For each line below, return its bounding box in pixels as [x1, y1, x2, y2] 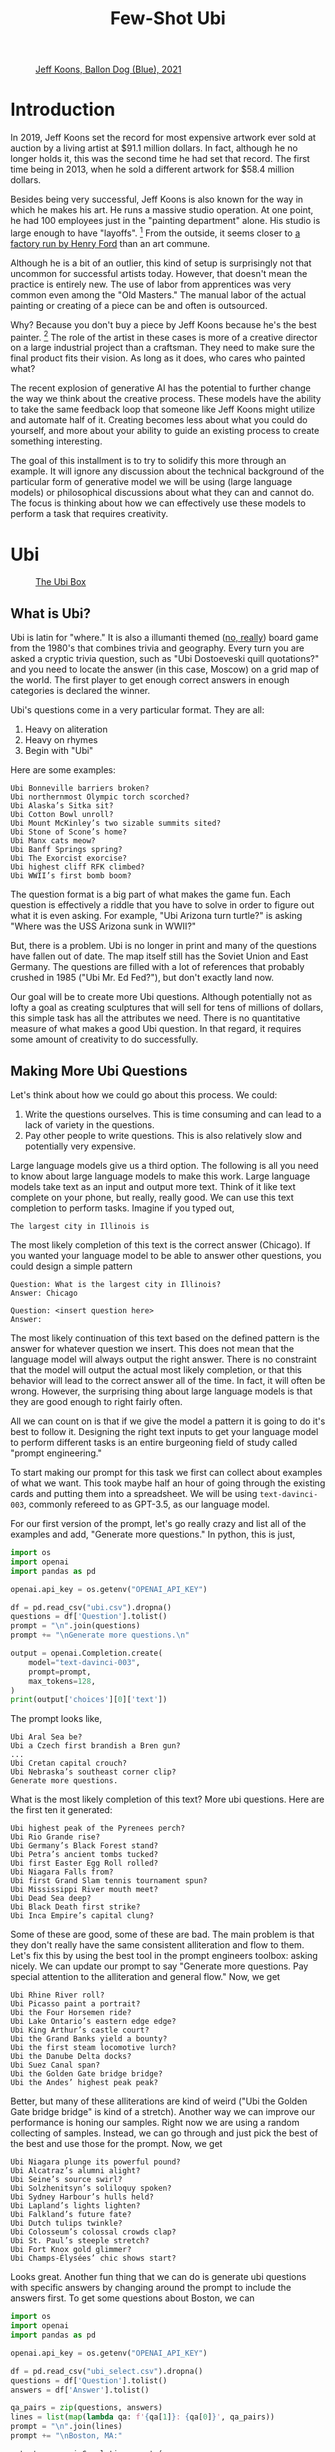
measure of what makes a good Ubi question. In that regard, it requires [10, 1023, 302, 1035]
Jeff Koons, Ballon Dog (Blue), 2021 [35, 63, 182, 76]
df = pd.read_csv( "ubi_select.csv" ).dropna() [10, 2366, 203, 2376]
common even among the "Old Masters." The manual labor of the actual [10, 288, 307, 301]
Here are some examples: [10, 764, 117, 776]
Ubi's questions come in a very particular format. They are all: [10, 704, 265, 716]
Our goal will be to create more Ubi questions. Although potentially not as [10, 991, 313, 1003]
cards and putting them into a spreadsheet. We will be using [10, 1488, 258, 1499]
